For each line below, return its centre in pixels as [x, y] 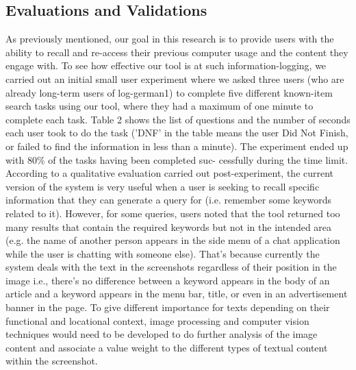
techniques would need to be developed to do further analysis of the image [162, 334]
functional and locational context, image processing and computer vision [157, 320]
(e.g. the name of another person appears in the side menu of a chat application [173, 240]
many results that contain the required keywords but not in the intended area [169, 226]
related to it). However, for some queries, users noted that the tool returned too [173, 213]
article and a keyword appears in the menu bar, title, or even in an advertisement [177, 294]
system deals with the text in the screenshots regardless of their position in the [171, 267]
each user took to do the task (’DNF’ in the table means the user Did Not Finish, [177, 133]
